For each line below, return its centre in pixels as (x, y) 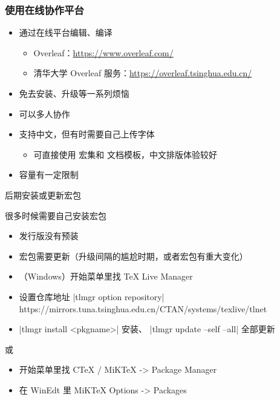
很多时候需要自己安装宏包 (56, 215)
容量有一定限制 (49, 175)
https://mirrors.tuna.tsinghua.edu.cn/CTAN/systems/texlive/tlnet (143, 308)
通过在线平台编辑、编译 (66, 32)
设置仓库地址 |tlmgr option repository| (92, 296)
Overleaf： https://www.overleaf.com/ (103, 52)
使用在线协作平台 (44, 9)
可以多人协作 (44, 113)
